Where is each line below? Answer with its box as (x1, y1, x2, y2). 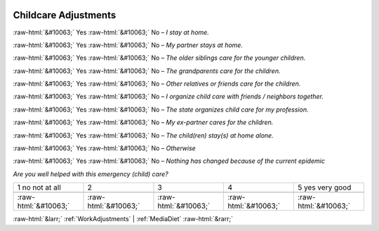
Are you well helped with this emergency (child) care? (13, 169, 168, 178)
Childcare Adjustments (13, 9, 117, 21)
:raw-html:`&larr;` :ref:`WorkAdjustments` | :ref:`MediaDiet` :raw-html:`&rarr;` (13, 215, 233, 223)
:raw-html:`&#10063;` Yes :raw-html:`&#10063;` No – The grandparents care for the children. (13, 67, 281, 75)
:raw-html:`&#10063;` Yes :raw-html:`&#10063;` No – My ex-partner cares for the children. (13, 118, 274, 126)
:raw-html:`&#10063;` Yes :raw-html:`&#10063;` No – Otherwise (13, 144, 196, 152)
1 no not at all (17, 183, 61, 192)
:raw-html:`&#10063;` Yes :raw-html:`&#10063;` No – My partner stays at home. (13, 41, 244, 49)
